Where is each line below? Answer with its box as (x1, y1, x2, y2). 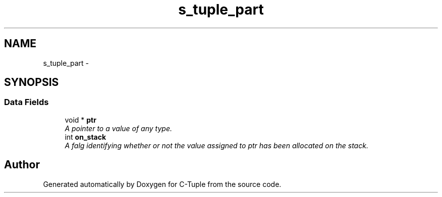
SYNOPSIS (4, 76, 59, 89)
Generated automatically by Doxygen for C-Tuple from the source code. (43, 179, 282, 188)
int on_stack (65, 132, 106, 141)
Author (4, 158, 40, 171)
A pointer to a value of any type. (65, 124, 172, 133)
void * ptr (65, 115, 96, 124)
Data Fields (4, 97, 49, 108)
